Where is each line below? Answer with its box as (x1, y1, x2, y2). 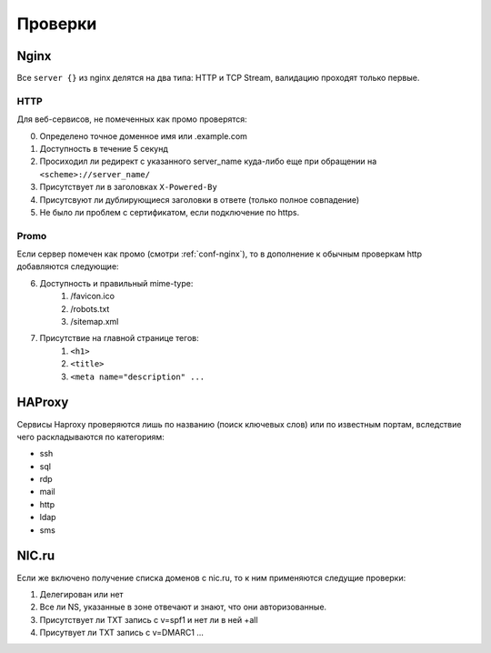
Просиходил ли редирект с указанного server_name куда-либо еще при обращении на (39, 156, 377, 167)
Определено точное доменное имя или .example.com (39, 130, 247, 141)
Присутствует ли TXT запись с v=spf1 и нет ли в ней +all (39, 614, 258, 625)
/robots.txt (70, 303, 110, 314)
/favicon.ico (70, 291, 115, 302)
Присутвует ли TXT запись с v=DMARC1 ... (39, 628, 205, 638)
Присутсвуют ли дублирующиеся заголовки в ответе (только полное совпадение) (39, 194, 360, 205)
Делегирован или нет (39, 588, 124, 599)
